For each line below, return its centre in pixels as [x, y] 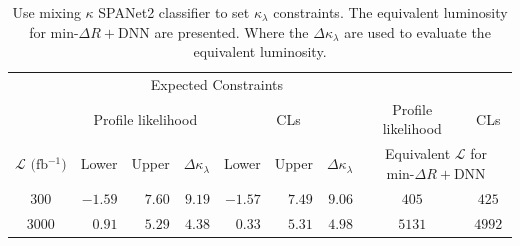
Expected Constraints [217, 84]
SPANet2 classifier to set [174, 12]
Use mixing [46, 12]
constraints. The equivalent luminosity [390, 12]
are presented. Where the [231, 31]
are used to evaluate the [417, 31]
